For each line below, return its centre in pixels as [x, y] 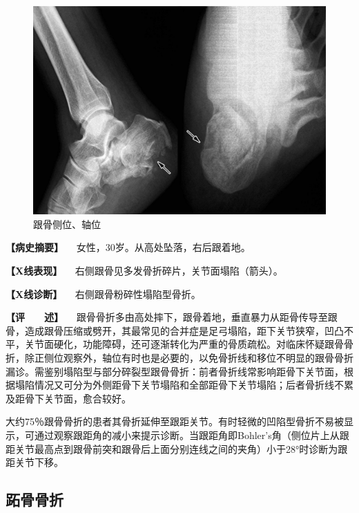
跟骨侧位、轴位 [67, 224]
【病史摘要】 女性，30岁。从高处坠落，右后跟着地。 [128, 247]
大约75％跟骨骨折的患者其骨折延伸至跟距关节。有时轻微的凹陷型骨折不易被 [175, 421]
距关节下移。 [35, 462]
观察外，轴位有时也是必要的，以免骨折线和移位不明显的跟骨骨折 [208, 358]
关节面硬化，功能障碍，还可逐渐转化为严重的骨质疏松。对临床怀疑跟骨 [184, 344]
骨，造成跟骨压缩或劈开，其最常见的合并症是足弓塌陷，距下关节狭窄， [165, 330]
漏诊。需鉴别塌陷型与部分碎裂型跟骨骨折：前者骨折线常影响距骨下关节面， [175, 371]
